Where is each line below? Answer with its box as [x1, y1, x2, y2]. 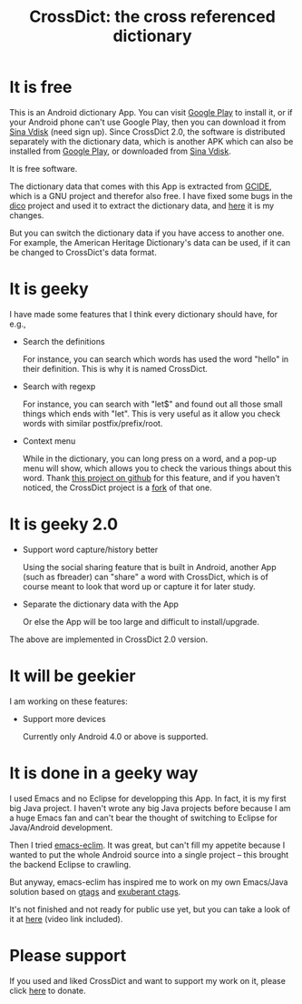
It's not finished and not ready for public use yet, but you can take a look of [9, 903, 290, 915]
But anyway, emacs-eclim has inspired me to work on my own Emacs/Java [9, 876, 288, 888]
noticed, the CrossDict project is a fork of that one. [22, 482, 213, 493]
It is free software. [9, 163, 78, 174]
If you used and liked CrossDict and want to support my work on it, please [9, 975, 286, 986]
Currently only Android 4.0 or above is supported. [22, 730, 209, 742]
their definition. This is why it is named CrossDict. [22, 363, 209, 374]
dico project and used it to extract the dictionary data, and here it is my [9, 200, 275, 211]
